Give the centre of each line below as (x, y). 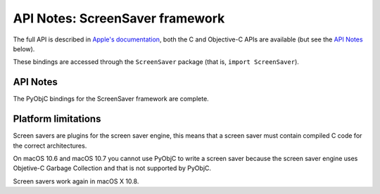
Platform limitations (57, 119)
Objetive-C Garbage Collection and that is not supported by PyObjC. (112, 168)
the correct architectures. (50, 145)
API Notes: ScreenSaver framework (119, 18)
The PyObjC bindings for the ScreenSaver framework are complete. (111, 99)
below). (24, 48)
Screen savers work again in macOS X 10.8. (76, 181)
